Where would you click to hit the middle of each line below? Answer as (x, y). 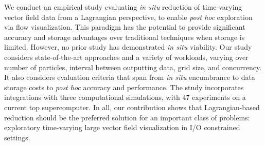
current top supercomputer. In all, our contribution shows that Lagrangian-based (132, 107)
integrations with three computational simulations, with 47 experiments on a (125, 97)
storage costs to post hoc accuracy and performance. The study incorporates (124, 87)
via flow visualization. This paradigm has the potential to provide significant (125, 27)
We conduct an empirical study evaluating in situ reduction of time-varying (123, 7)
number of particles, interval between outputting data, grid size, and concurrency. (133, 67)
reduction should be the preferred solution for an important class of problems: (127, 117)
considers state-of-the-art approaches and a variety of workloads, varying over (126, 57)
